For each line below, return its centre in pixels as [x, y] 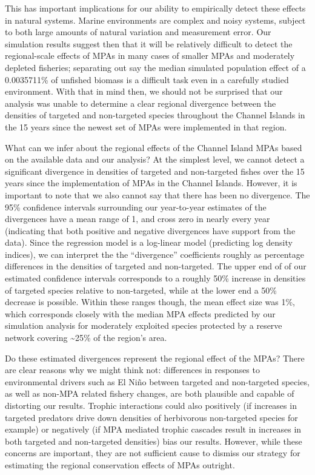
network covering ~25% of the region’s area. [86, 338]
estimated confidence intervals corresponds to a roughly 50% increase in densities [155, 278]
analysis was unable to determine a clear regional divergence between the [141, 103]
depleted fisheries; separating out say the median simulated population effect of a [155, 67]
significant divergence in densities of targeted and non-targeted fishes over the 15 [155, 171]
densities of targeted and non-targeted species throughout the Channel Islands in [155, 115]
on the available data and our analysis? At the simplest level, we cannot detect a [155, 159]
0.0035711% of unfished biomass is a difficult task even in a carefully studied [147, 79]
